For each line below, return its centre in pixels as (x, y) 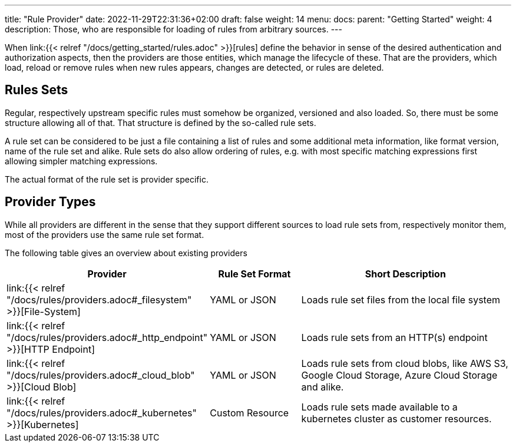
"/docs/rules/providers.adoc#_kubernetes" (102, 413)
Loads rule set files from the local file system (401, 299)
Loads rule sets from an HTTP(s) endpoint (394, 337)
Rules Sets (37, 90)
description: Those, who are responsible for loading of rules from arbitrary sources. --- (174, 29)
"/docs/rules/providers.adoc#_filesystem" (99, 299)
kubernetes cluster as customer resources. (396, 418)
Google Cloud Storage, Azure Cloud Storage (399, 375)
